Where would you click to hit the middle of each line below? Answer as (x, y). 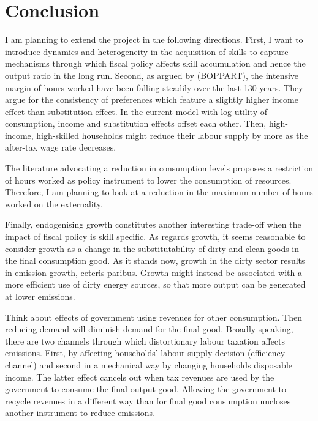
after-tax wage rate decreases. (61, 147)
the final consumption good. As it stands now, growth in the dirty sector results (155, 260)
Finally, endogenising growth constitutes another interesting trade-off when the (153, 224)
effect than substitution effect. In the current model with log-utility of (136, 111)
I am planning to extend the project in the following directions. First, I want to (154, 39)
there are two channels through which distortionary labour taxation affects (145, 341)
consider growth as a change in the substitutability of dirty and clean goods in (152, 248)
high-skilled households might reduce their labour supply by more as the (172, 135)
